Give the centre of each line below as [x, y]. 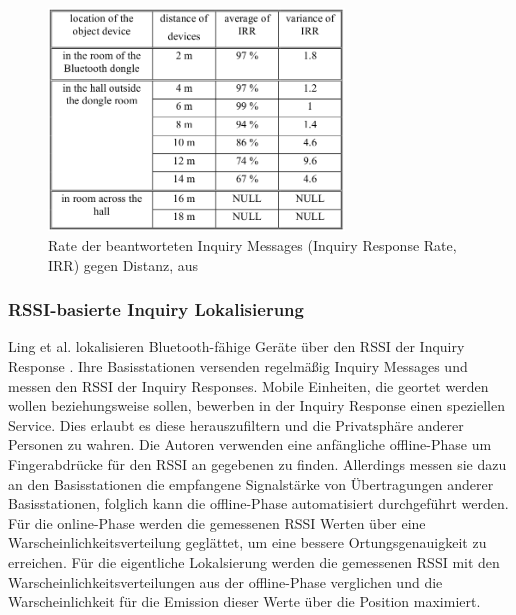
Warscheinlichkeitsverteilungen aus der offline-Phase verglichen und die [225, 581]
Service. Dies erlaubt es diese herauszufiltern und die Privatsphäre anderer [236, 424]
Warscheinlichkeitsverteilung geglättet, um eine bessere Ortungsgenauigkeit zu [247, 542]
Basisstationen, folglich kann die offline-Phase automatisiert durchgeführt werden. [258, 503]
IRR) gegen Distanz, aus [123, 264]
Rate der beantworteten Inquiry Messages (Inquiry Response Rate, [252, 245]
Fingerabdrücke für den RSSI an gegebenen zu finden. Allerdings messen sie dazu [257, 464]
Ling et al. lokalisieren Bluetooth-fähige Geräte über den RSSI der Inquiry [236, 346]
